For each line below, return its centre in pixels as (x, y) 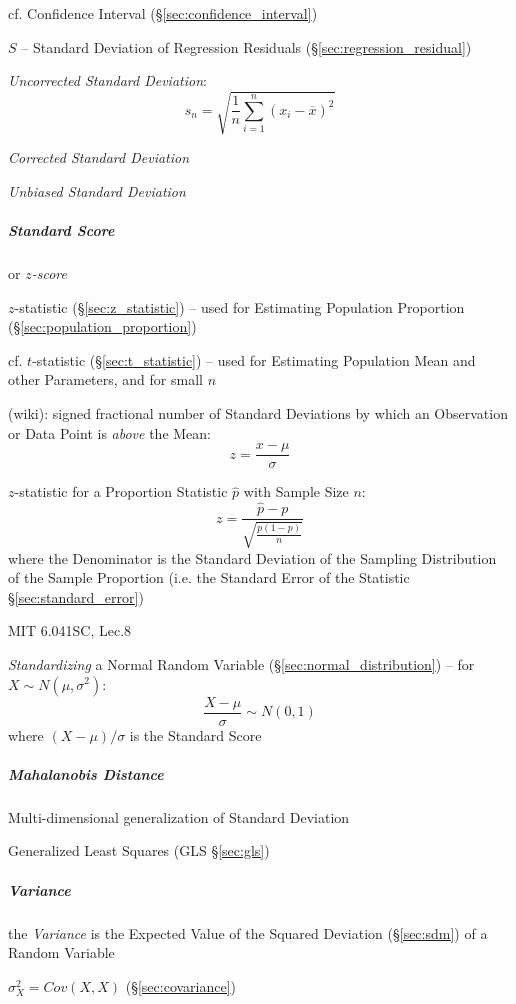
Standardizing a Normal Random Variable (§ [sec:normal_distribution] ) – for (241, 663)
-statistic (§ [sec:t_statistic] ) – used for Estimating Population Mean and (254, 359)
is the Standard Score (195, 734)
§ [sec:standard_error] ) (76, 596)
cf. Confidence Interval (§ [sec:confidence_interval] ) (163, 13)
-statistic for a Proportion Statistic (121, 491)
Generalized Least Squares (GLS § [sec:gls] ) (139, 850)
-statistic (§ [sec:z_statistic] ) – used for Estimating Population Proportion (239, 306)
